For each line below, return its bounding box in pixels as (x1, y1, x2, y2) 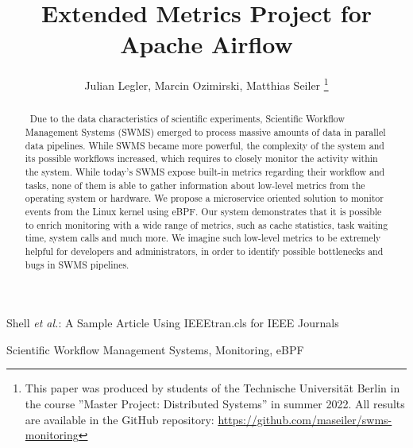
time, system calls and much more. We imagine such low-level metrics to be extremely (25, 231, 381, 245)
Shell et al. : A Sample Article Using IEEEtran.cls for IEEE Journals (6, 315, 339, 331)
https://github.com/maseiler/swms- (218, 411, 392, 427)
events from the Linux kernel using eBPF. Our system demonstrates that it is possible (25, 204, 382, 218)
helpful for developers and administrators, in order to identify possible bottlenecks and (25, 244, 384, 257)
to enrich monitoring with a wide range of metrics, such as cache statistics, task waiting (25, 218, 388, 231)
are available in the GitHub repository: (25, 411, 214, 427)
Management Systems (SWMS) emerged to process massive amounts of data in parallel (25, 126, 386, 139)
